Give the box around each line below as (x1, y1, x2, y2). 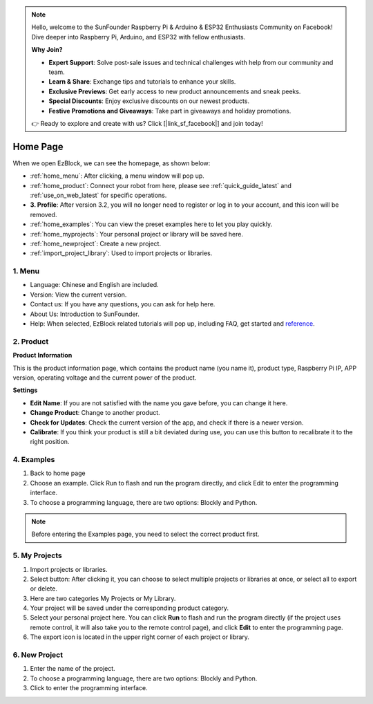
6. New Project (12, 650, 64, 660)
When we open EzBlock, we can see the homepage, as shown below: (12, 159, 211, 167)
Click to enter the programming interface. (30, 684, 148, 692)
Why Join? (31, 46, 63, 54)
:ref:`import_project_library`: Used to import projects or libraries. (30, 249, 213, 257)
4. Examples (12, 455, 55, 465)
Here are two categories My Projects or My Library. (30, 594, 176, 602)
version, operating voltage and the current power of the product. (12, 373, 197, 382)
